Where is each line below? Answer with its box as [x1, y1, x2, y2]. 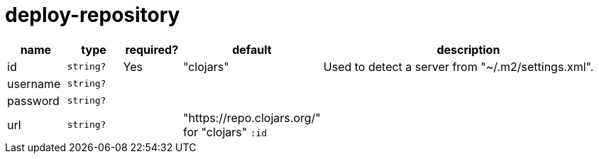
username [7, 76, 61, 91]
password [7, 93, 60, 108]
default [232, 42, 272, 57]
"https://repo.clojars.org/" [183, 110, 321, 125]
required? [125, 42, 179, 57]
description [436, 42, 500, 57]
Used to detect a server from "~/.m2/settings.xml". [323, 59, 594, 74]
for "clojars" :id [183, 124, 268, 139]
